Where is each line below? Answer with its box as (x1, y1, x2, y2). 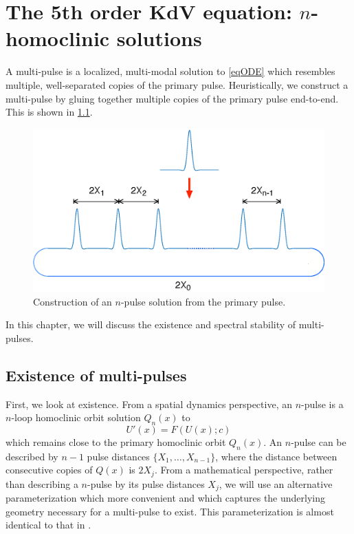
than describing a (5, 476, 78, 491)
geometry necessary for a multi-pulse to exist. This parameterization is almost (5, 504, 334, 518)
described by (5, 449, 58, 463)
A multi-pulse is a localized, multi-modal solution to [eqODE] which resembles (5, 64, 335, 78)
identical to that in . (5, 517, 91, 532)
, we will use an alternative (219, 476, 333, 491)
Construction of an (33, 294, 112, 308)
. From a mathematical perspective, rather (154, 462, 333, 477)
